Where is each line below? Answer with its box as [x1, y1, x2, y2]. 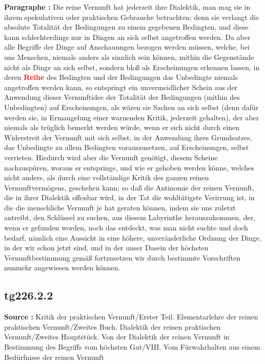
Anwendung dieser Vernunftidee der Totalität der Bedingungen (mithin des [4, 92, 240, 102]
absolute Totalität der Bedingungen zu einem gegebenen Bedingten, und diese [4, 22, 249, 32]
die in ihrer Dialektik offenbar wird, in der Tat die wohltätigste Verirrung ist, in [4, 192, 255, 203]
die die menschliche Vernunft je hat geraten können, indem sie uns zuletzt [4, 202, 236, 212]
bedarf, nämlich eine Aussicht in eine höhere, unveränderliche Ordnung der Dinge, [4, 232, 261, 243]
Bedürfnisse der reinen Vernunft [4, 351, 104, 362]
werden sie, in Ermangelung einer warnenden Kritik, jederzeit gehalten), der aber [4, 112, 259, 122]
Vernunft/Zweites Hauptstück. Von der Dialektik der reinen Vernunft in [4, 331, 230, 342]
